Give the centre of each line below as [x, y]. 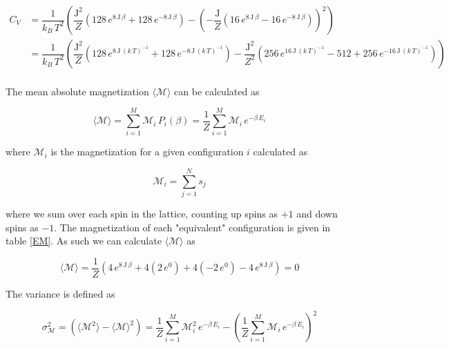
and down [317, 214]
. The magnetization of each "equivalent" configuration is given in [192, 227]
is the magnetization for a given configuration [147, 152]
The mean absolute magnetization [77, 91]
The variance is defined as [60, 293]
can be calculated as [217, 91]
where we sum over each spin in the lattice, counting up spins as [142, 214]
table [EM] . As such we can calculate [84, 241]
